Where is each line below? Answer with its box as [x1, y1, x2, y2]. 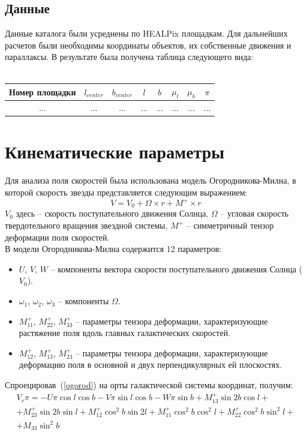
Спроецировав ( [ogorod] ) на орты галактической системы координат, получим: [5, 379, 293, 391]
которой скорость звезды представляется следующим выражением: [5, 185, 248, 198]
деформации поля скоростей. [5, 230, 110, 243]
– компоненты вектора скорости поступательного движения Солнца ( [50, 262, 303, 275]
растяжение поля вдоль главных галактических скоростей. [19, 326, 231, 339]
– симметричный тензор [186, 219, 274, 232]
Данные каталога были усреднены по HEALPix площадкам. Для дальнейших [5, 27, 288, 40]
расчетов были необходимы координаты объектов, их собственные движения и [5, 38, 291, 51]
